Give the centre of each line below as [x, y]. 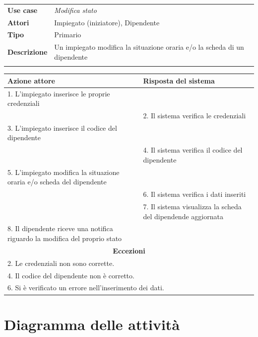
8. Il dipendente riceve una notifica [60, 228]
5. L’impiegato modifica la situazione [64, 172]
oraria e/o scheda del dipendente [57, 182]
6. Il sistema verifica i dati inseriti [194, 194]
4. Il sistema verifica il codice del [193, 150]
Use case [23, 10]
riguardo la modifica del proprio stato [65, 238]
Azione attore [31, 80]
